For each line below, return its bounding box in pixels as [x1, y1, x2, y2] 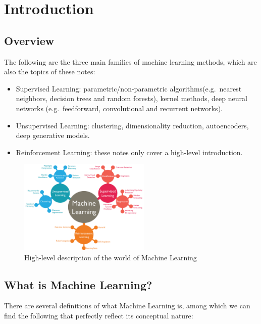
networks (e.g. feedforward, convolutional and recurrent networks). [16, 103, 223, 113]
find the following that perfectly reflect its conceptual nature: [4, 310, 193, 321]
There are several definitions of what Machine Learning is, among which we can [4, 300, 250, 311]
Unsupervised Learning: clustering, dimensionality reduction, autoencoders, [16, 120, 249, 130]
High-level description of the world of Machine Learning [24, 252, 197, 262]
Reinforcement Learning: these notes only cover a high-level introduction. [16, 147, 243, 157]
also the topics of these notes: [4, 66, 95, 77]
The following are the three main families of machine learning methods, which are [4, 56, 257, 67]
